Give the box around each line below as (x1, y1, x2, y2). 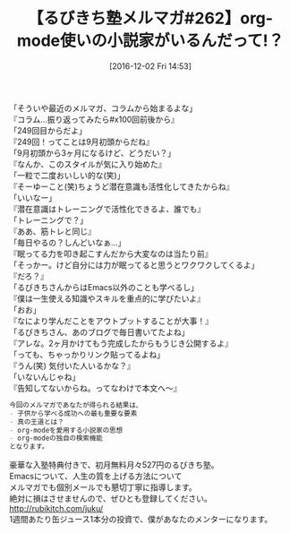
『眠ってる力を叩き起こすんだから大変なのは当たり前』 (9, 248, 213, 259)
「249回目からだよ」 (9, 125, 88, 135)
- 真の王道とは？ (9, 417, 64, 426)
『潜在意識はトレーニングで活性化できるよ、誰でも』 (9, 203, 206, 214)
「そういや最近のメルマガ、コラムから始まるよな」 (9, 102, 198, 113)
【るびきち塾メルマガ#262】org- (27, 8, 274, 29)
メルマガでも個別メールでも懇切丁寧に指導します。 (9, 482, 197, 493)
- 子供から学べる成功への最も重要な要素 (9, 408, 138, 417)
